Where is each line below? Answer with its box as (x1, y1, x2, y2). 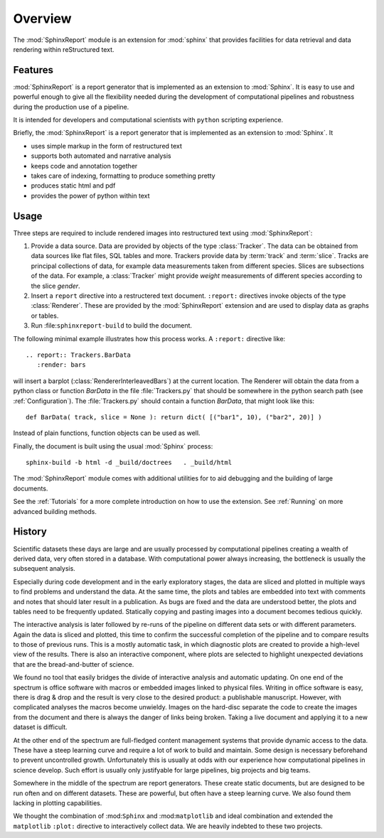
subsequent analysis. (13, 564, 76, 573)
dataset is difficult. (13, 723, 68, 731)
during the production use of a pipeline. (13, 102, 129, 111)
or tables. (31, 311, 59, 320)
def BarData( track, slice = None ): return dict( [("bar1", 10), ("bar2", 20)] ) (26, 413, 322, 421)
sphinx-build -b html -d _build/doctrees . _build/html (26, 458, 233, 467)
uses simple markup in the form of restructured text (31, 141, 183, 150)
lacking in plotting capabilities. (13, 798, 102, 807)
